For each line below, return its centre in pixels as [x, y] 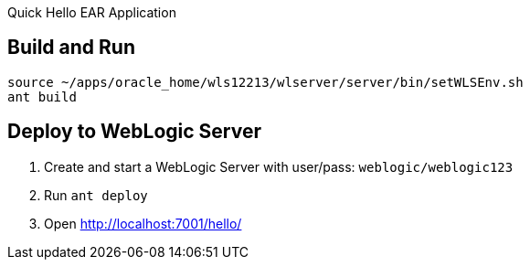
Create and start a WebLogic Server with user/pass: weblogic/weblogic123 [279, 166]
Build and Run [71, 48]
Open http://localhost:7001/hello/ [143, 223]
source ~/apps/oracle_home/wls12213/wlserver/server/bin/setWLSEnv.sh [265, 82]
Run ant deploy [96, 195]
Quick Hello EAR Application [92, 12]
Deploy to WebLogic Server [135, 132]
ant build [42, 96]
